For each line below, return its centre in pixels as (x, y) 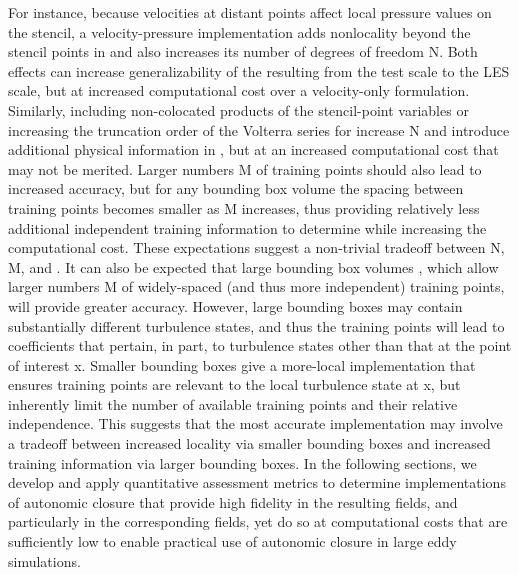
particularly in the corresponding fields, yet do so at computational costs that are (258, 521)
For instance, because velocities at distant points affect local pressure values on (250, 12)
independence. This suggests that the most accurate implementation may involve (255, 423)
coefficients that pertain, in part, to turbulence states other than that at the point (260, 345)
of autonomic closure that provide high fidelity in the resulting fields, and (233, 501)
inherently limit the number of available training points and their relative (233, 403)
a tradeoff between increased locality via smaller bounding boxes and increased (249, 443)
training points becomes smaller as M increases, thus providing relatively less (244, 207)
